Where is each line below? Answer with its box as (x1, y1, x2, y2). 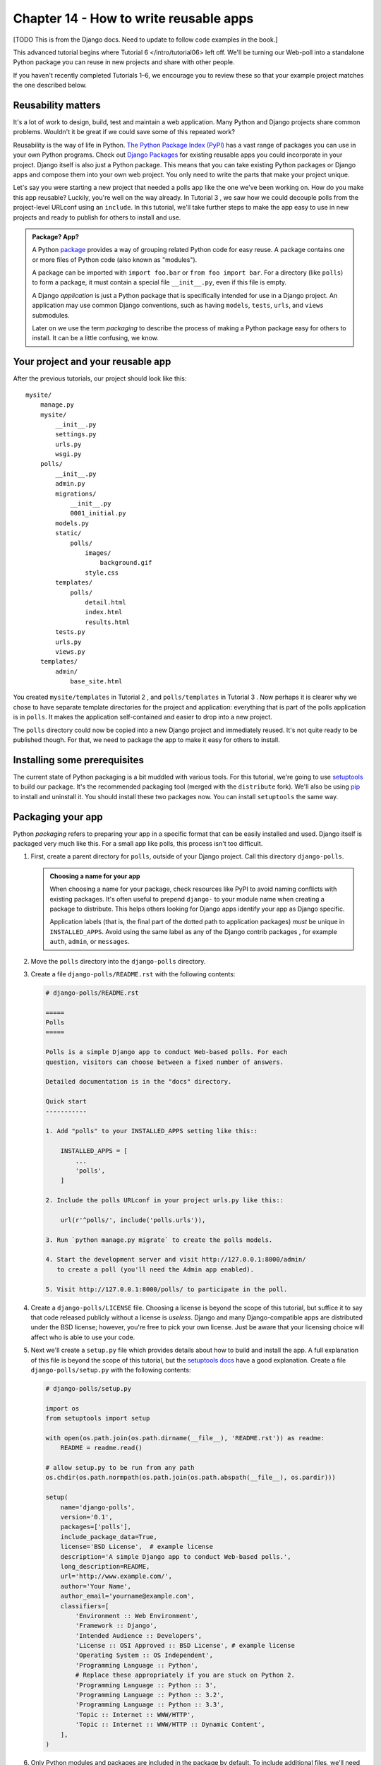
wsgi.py (55, 450, 82, 458)
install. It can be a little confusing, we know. (32, 334, 159, 342)
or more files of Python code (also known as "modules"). (32, 255, 198, 264)
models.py (55, 519, 90, 527)
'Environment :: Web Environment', (75, 1612, 199, 1620)
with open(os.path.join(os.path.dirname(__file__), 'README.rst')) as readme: (45, 1434, 325, 1442)
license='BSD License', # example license (60, 1543, 213, 1551)
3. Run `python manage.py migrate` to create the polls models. (45, 1235, 273, 1244)
